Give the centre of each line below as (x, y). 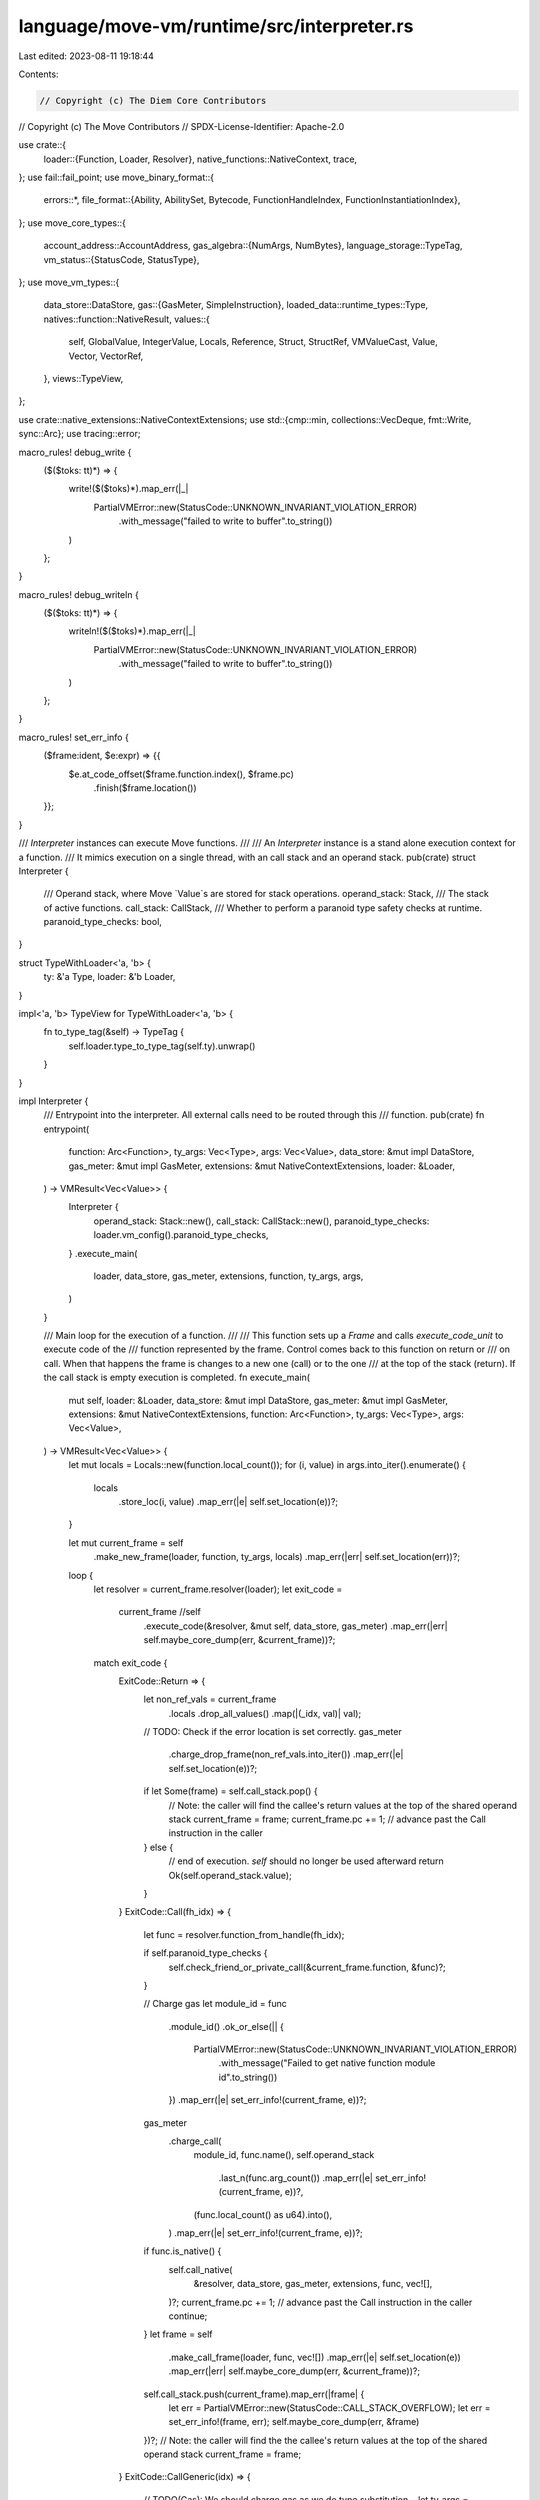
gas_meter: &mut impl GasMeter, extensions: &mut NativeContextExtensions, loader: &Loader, (261, 1166)
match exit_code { (130, 1662)
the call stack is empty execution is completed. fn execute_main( (176, 1377)
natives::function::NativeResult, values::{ (126, 319)
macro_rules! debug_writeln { (78, 594)
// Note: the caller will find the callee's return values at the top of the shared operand (343, 1805)
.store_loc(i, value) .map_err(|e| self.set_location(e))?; (228, 1501)
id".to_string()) (248, 2077)
